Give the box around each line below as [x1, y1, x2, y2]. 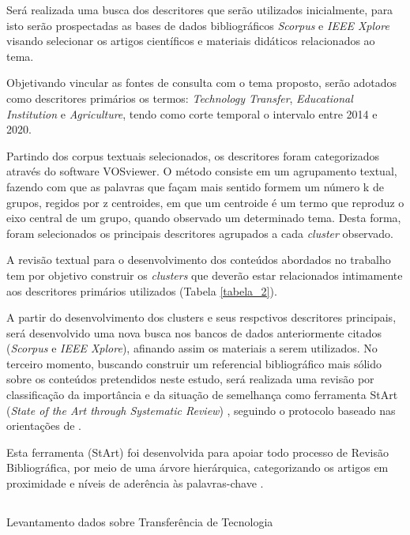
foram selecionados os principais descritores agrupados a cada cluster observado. [6, 224, 393, 241]
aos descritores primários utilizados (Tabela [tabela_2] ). [6, 282, 277, 299]
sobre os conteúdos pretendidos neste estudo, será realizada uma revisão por [6, 371, 374, 387]
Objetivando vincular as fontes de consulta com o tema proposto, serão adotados [6, 74, 397, 91]
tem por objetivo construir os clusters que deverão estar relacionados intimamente [6, 266, 403, 283]
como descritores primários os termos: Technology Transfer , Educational [6, 89, 353, 106]
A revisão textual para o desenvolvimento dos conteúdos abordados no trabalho [6, 251, 391, 268]
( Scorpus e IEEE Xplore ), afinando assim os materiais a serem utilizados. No [6, 340, 378, 356]
